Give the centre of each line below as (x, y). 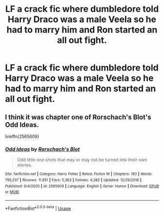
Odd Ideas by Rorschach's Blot (42, 149)
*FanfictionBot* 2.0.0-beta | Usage (38, 208)
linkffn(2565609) (22, 136)
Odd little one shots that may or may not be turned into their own (82, 160)
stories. (25, 165)
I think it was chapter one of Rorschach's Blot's (78, 117)
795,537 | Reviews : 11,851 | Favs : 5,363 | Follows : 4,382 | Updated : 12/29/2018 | (73, 180)
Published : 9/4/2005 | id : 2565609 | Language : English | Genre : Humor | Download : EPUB (82, 186)
